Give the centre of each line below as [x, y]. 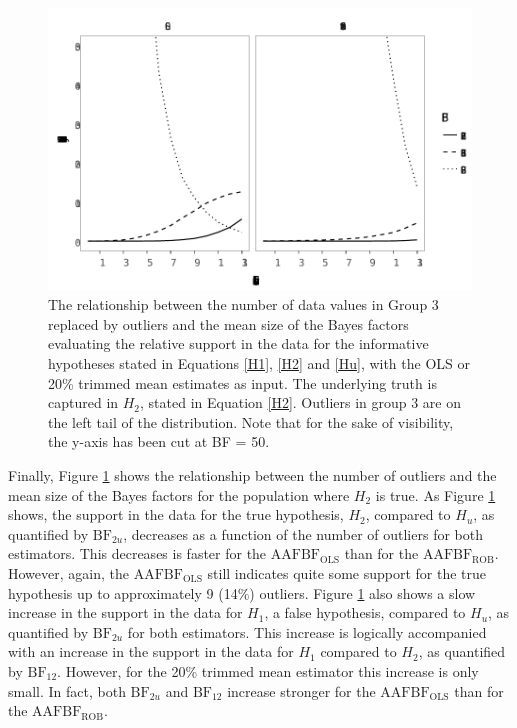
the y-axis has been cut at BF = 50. [159, 441]
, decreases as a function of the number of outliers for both [303, 533]
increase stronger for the [301, 690]
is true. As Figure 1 [435, 494]
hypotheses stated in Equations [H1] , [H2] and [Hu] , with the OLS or [259, 363]
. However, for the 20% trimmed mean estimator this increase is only [268, 670]
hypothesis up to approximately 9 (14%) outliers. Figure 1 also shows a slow [242, 592]
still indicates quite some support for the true [347, 572]
